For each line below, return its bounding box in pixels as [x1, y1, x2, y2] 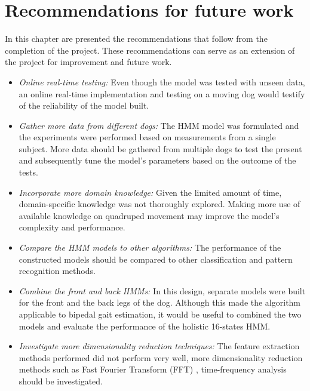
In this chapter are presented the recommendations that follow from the [5, 32, 268, 45]
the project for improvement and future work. [5, 56, 172, 68]
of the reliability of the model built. [19, 99, 149, 112]
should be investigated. [19, 374, 103, 387]
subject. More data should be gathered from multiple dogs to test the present [19, 142, 302, 155]
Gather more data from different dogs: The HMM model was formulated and [19, 119, 299, 131]
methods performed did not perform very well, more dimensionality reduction [19, 351, 303, 364]
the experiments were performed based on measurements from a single [19, 131, 276, 143]
